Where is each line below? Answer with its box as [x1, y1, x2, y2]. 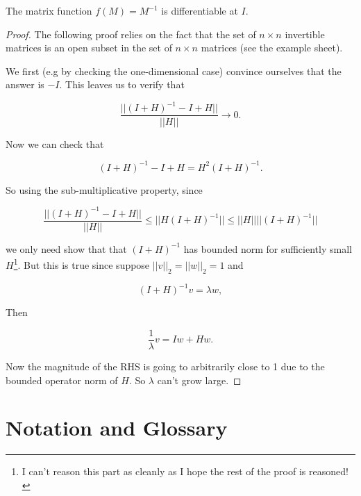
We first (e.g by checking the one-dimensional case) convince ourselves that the [6, 63, 342, 78]
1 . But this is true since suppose [13, 256, 150, 272]
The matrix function [6, 3, 92, 17]
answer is [6, 77, 44, 92]
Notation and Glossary [6, 413, 228, 442]
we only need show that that [6, 241, 127, 256]
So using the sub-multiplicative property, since [6, 182, 203, 197]
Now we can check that [6, 136, 104, 151]
